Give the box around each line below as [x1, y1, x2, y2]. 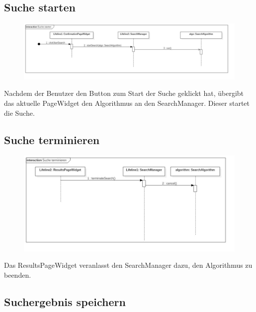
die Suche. [4, 107, 35, 118]
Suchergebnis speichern [4, 294, 126, 309]
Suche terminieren [4, 132, 100, 147]
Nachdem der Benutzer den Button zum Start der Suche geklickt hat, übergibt [4, 88, 244, 98]
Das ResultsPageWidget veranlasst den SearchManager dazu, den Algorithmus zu [4, 260, 253, 270]
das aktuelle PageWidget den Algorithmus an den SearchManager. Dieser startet [4, 98, 250, 108]
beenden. [4, 269, 31, 280]
